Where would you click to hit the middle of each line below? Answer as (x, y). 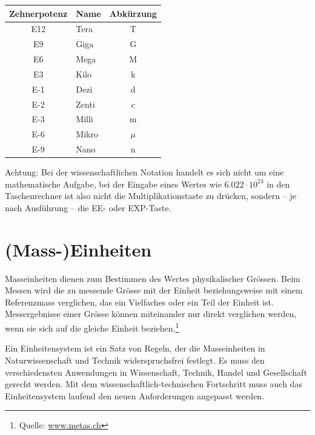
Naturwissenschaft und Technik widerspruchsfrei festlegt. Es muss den (135, 360)
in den (278, 184)
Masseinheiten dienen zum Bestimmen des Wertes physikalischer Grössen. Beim (153, 278)
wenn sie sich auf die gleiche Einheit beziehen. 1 (92, 327)
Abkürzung (133, 13)
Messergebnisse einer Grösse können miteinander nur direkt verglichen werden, (151, 314)
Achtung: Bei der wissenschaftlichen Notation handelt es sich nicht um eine (144, 172)
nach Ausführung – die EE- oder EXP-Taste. (88, 207)
